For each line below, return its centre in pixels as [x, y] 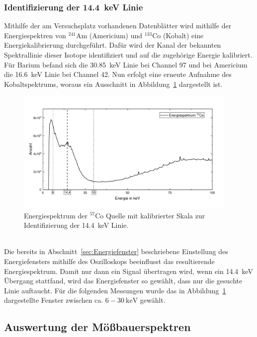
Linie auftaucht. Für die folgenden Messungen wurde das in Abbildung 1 [115, 290]
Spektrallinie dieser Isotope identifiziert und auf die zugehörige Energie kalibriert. [128, 55]
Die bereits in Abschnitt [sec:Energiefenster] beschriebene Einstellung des [116, 251]
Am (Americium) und [109, 35]
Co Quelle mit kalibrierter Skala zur [150, 215]
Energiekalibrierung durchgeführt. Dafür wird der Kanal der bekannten [113, 45]
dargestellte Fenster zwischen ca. [54, 300]
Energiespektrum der [56, 215]
